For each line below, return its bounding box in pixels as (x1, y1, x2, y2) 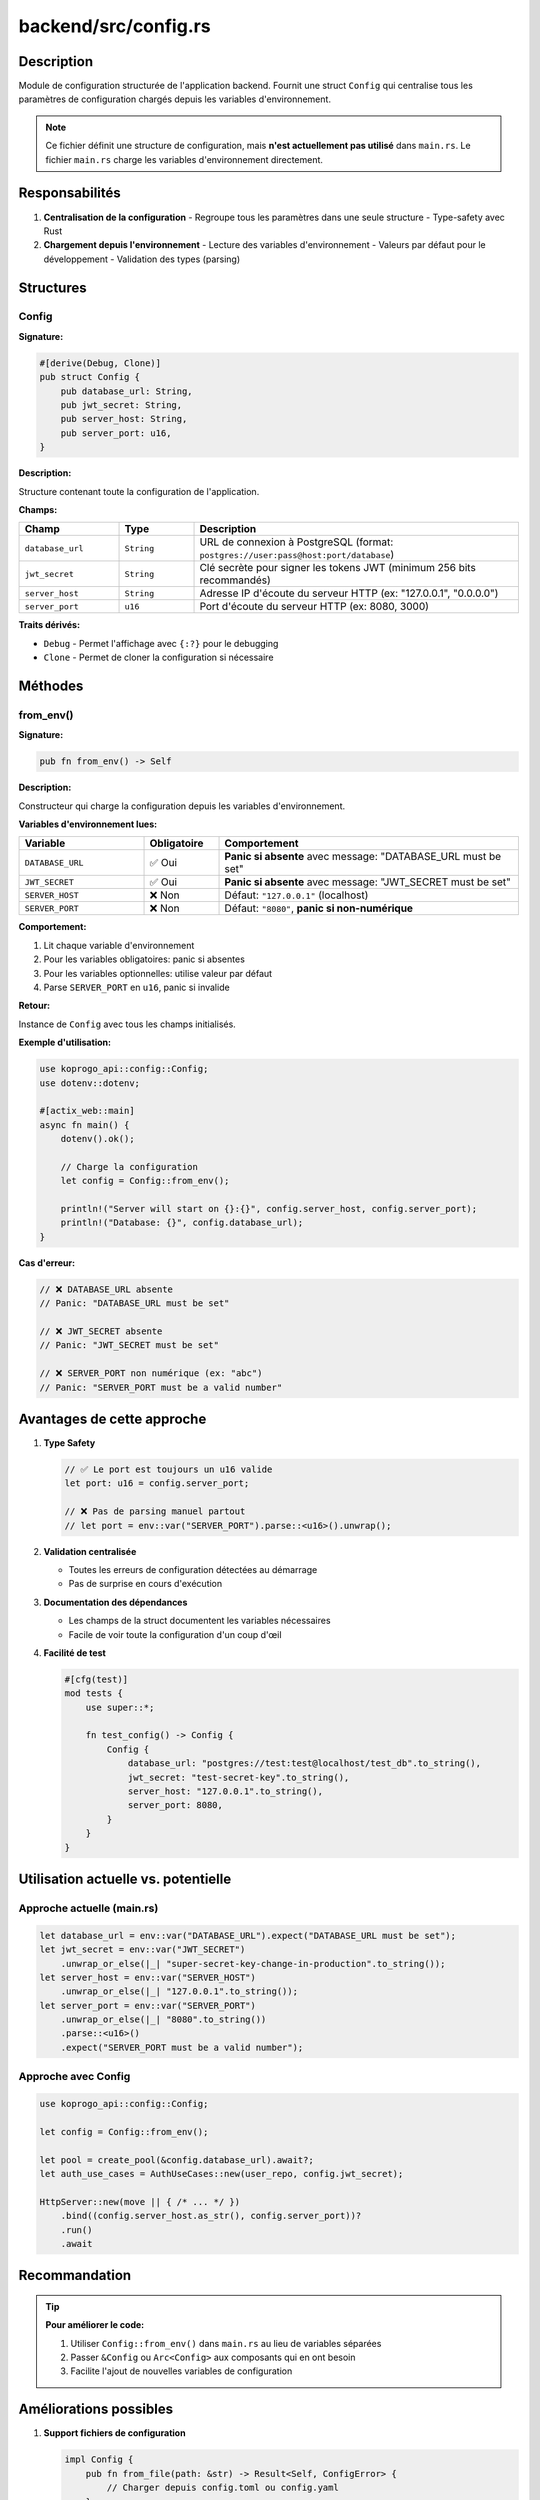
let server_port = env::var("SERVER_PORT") (39, 2000, 257, 2011)
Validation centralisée (43, 1545, 137, 1557)
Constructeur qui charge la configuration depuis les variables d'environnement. (18, 800, 345, 812)
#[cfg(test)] (64, 1673, 129, 1685)
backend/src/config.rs (18, 15, 211, 37)
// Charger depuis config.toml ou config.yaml (106, 2482, 339, 2494)
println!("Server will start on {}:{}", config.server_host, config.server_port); (60, 1203, 478, 1215)
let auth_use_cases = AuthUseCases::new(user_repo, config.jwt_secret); (39, 2168, 404, 2179)
